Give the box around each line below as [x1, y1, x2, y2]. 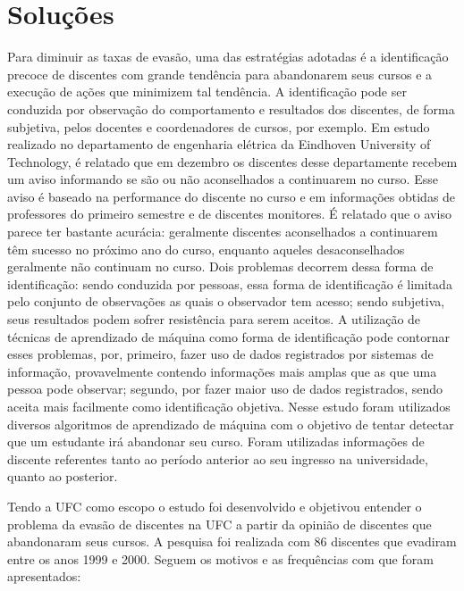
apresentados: [7, 567, 81, 586]
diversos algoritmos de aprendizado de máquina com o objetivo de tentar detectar [7, 414, 454, 433]
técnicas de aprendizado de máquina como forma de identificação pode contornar [7, 327, 450, 345]
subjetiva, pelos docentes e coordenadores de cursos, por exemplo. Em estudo [7, 117, 430, 136]
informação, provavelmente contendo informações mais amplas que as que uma [7, 362, 437, 380]
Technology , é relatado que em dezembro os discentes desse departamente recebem [7, 152, 458, 171]
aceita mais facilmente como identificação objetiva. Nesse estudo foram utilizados [7, 397, 451, 415]
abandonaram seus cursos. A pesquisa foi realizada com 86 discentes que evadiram [7, 532, 457, 551]
